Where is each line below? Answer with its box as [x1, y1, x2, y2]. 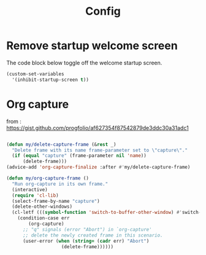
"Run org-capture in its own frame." [12, 181, 109, 187]
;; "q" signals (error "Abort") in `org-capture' [22, 226, 152, 232]
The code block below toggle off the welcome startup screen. [6, 59, 162, 66]
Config [85, 4, 121, 18]
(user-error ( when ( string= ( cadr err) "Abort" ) [22, 238, 150, 244]
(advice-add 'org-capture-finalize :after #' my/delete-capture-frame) [6, 164, 191, 170]
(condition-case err [17, 215, 70, 221]
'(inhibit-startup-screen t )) [12, 77, 89, 83]
